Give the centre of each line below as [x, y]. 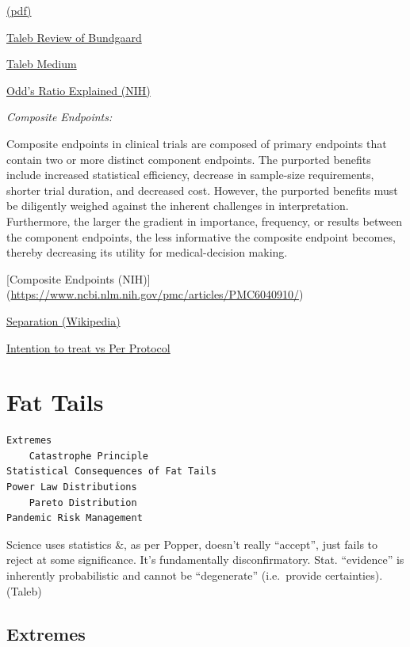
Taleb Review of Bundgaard [74, 37]
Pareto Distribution [83, 502]
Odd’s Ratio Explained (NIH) [79, 90]
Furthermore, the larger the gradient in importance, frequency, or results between [204, 221]
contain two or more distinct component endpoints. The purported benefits [189, 159]
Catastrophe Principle [88, 456]
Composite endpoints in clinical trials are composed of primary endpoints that [197, 143]
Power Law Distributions [72, 487]
